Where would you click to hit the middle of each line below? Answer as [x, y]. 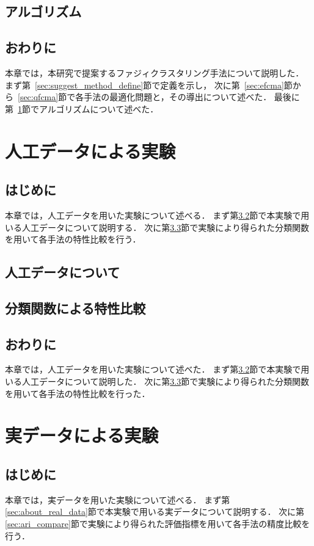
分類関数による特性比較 [75, 308]
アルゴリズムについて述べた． [99, 108]
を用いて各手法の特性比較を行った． [78, 393]
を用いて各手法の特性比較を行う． [73, 239]
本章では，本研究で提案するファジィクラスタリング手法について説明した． [155, 72]
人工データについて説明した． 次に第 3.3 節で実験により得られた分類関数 [165, 381]
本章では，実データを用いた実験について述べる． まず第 [118, 499]
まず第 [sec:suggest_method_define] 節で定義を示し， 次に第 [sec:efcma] [144, 85]
